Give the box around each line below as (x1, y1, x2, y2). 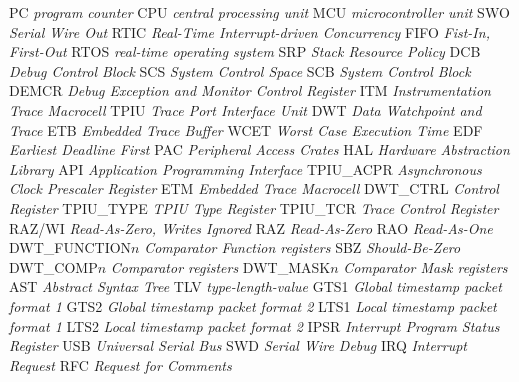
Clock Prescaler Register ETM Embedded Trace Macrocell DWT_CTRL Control (9, 178, 499, 199)
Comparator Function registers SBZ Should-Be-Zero (144, 237, 461, 258)
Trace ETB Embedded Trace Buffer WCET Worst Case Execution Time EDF (9, 119, 483, 140)
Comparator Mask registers (343, 256, 508, 277)
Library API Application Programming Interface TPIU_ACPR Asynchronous (9, 158, 482, 179)
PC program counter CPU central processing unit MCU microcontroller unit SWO (9, 2, 510, 22)
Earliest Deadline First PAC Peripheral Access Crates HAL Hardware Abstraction (9, 139, 510, 160)
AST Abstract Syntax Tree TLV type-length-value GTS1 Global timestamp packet (9, 276, 502, 297)
